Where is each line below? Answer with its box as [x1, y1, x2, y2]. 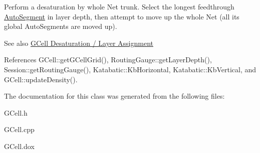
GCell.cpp [4, 124, 35, 135]
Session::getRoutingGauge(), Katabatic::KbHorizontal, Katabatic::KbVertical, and [4, 64, 256, 74]
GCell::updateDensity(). [4, 74, 78, 84]
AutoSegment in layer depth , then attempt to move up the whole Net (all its [4, 11, 239, 21]
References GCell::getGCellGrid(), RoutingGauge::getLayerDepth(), [4, 54, 212, 65]
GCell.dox [4, 141, 35, 151]
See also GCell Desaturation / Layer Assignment [4, 37, 153, 48]
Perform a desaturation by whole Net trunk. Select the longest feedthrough [4, 1, 234, 11]
